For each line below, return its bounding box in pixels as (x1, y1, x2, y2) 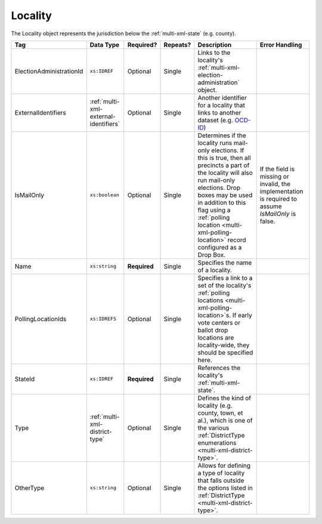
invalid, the (259, 180, 291, 188)
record (227, 236, 247, 244)
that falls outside (197, 476, 244, 485)
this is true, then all (197, 153, 251, 162)
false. (259, 217, 275, 225)
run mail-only (197, 176, 236, 184)
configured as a (197, 243, 242, 251)
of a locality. (197, 266, 233, 274)
